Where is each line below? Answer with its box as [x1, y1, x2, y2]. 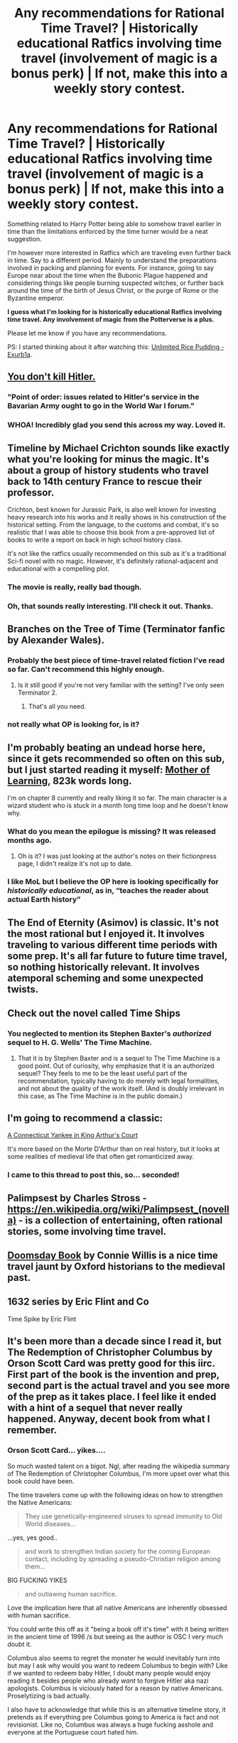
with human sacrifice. [7, 1611, 71, 1619]
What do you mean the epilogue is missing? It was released [7, 827, 217, 837]
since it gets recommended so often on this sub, [7, 752, 225, 765]
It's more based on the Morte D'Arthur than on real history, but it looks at [7, 1144, 220, 1153]
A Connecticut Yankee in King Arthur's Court [7, 1131, 139, 1139]
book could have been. [7, 1476, 75, 1485]
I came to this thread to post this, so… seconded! [7, 1170, 180, 1180]
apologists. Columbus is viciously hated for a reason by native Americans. [7, 1683, 224, 1693]
